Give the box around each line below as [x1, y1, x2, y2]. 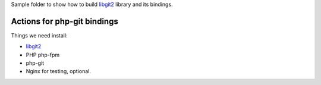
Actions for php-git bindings [11, 16, 118, 26]
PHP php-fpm [26, 51, 60, 58]
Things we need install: [11, 32, 68, 39]
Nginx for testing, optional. [26, 68, 92, 75]
